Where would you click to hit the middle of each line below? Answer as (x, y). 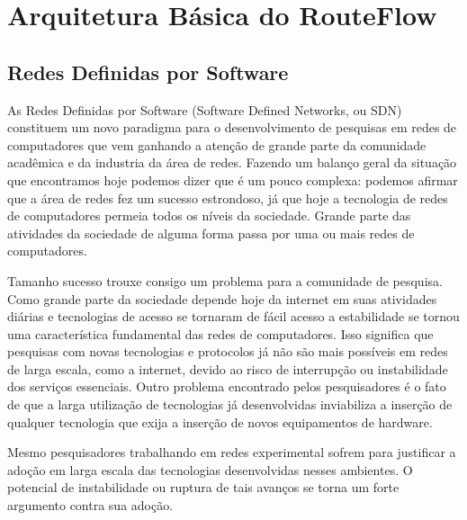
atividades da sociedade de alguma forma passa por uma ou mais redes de (211, 233)
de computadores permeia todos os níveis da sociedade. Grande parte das (209, 215)
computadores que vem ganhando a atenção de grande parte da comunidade (217, 144)
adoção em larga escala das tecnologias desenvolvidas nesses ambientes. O (210, 469)
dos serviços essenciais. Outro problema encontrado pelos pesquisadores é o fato (227, 386)
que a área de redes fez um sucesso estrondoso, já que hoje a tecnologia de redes (228, 197)
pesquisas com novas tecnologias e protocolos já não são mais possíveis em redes (228, 351)
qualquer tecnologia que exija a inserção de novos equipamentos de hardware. (220, 421)
